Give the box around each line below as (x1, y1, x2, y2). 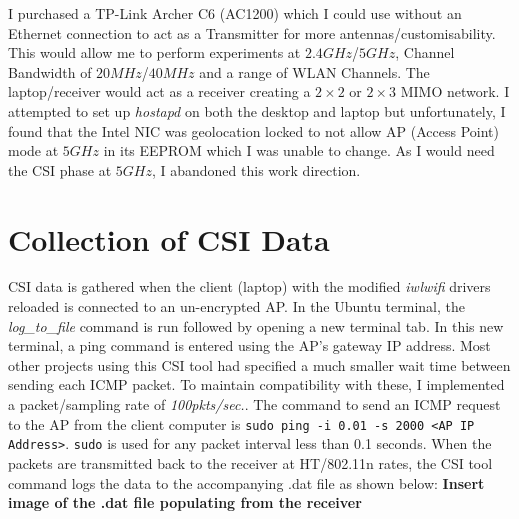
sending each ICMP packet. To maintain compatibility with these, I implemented (8, 374, 505, 395)
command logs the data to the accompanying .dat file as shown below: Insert (8, 472, 485, 493)
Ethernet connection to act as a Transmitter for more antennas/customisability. (8, 22, 496, 43)
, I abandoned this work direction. (151, 159, 361, 180)
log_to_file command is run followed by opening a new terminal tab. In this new (8, 315, 504, 336)
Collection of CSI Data (8, 218, 330, 259)
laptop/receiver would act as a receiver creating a (8, 81, 311, 102)
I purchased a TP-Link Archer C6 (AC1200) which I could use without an (8, 3, 462, 23)
